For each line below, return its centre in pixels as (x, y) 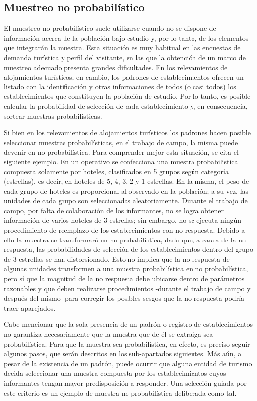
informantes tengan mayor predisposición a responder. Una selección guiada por (125, 382)
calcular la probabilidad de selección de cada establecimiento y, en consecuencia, (126, 106)
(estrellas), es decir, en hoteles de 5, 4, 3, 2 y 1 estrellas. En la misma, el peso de (127, 181)
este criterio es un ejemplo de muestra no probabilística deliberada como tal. (120, 392)
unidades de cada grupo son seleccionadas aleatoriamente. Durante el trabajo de (126, 200)
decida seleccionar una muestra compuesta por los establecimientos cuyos (115, 373)
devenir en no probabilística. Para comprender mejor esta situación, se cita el (121, 152)
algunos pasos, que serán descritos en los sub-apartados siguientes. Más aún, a (123, 354)
